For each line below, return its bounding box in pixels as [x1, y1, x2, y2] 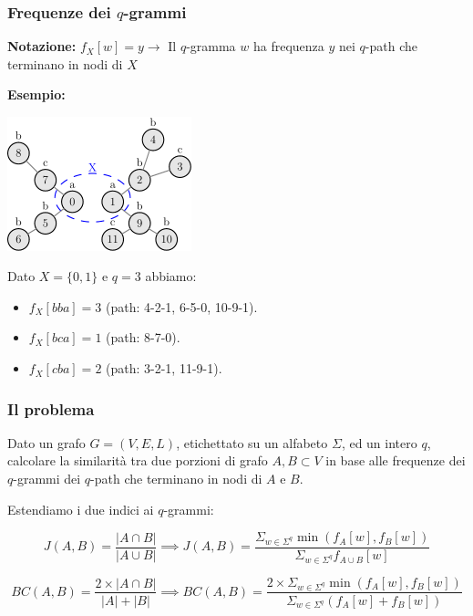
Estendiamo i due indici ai [7, 499, 154, 518]
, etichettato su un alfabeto [176, 433, 328, 452]
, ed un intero [341, 433, 417, 452]
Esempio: [7, 85, 66, 104]
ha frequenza [252, 37, 324, 56]
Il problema [7, 397, 95, 420]
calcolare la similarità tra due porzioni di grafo [7, 451, 268, 470]
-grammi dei [13, 469, 81, 488]
